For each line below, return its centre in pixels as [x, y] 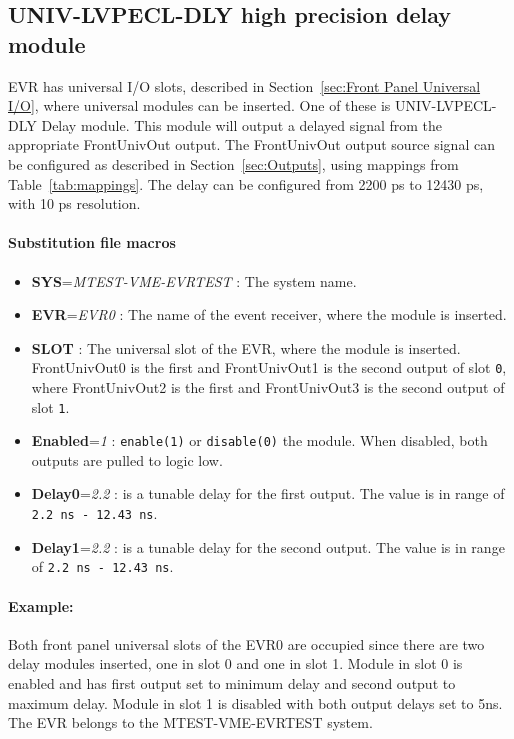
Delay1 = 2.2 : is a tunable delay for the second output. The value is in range [268, 546]
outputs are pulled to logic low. [127, 459]
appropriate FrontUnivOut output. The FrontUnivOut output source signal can [251, 144]
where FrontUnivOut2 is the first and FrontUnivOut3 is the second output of [268, 386]
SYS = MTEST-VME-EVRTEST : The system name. [194, 280]
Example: [41, 605]
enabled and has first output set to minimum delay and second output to [232, 682]
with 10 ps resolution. [74, 203]
